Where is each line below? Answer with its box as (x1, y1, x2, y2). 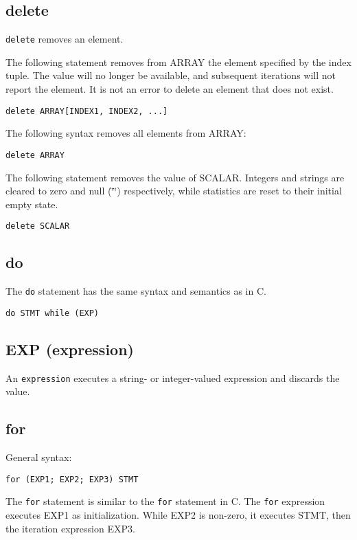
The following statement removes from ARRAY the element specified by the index (5, 54, 352, 69)
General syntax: (5, 450, 72, 464)
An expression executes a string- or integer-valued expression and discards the (5, 370, 340, 385)
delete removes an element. (5, 32, 124, 46)
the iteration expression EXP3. (5, 521, 135, 535)
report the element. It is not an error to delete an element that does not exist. (5, 82, 334, 96)
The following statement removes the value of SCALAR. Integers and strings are (5, 170, 345, 184)
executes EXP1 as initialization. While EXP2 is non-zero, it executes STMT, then (5, 508, 351, 522)
